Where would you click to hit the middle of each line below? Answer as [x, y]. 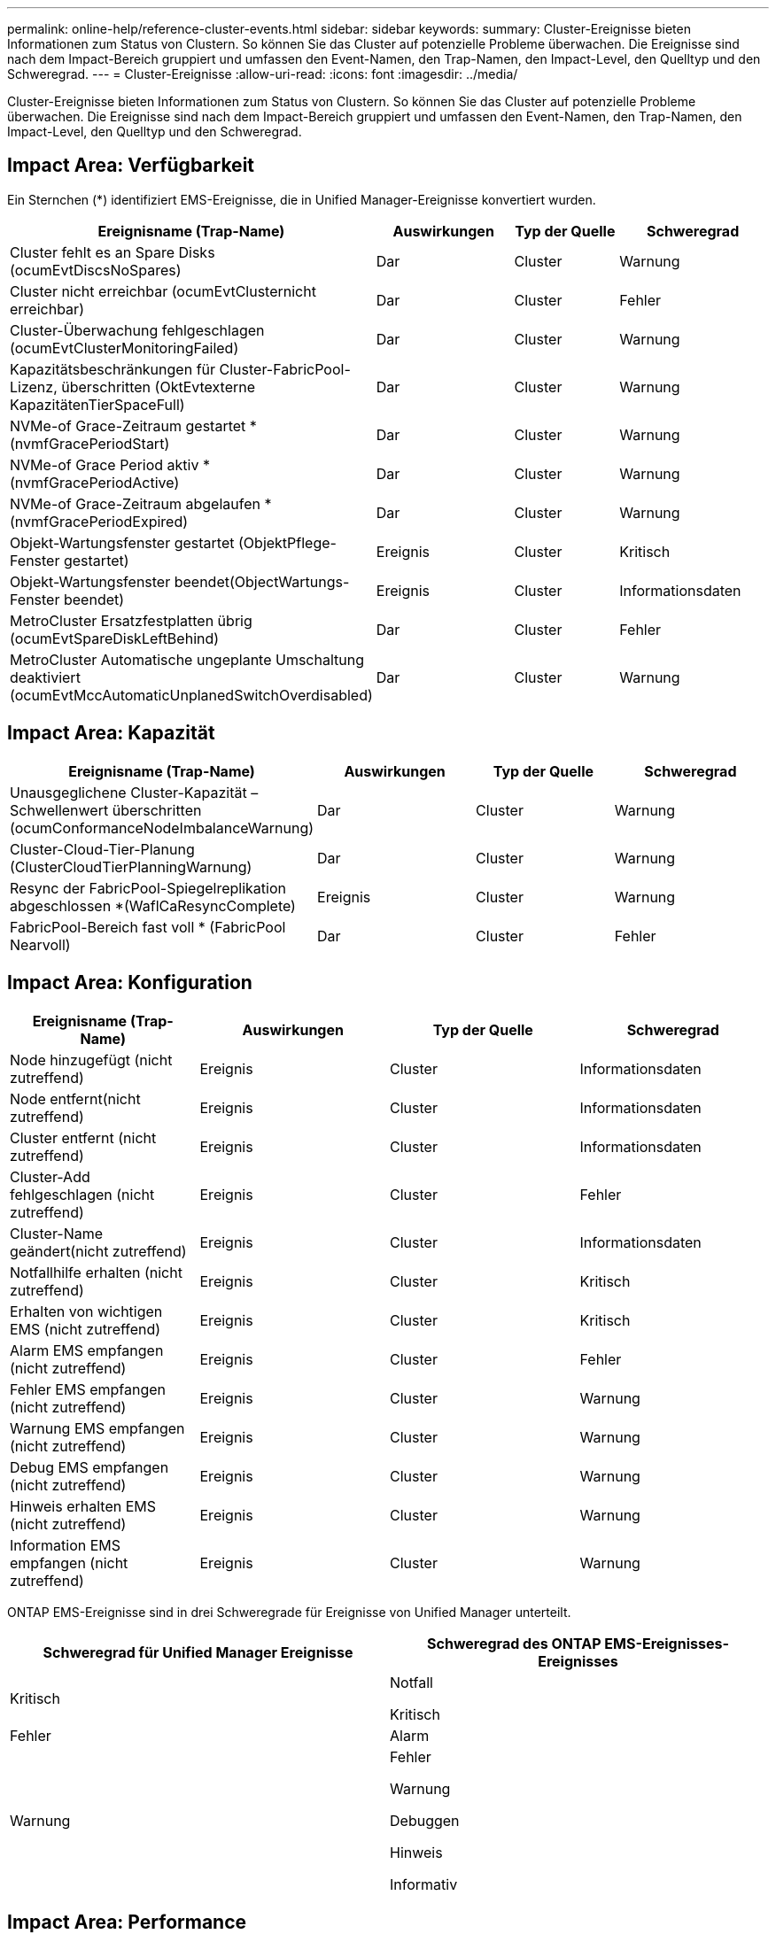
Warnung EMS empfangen [97, 1428]
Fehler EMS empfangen [88, 1389]
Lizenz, [34, 387]
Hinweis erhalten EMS [83, 1506]
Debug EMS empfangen [89, 1467]
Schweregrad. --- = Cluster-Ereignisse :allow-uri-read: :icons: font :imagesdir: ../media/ [263, 74]
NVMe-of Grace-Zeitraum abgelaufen [135, 503]
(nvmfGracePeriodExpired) [99, 521]
